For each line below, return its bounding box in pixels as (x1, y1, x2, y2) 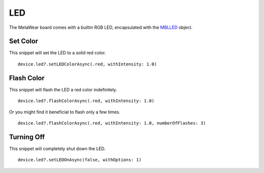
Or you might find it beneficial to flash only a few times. (9, 109, 121, 115)
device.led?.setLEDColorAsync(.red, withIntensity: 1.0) (18, 61, 157, 67)
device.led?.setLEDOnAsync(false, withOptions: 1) (18, 157, 142, 163)
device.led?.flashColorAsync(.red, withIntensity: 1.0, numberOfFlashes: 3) (18, 120, 206, 126)
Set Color (9, 37, 39, 45)
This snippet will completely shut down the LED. (9, 146, 106, 151)
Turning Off (9, 132, 45, 141)
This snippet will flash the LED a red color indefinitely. (9, 86, 117, 92)
